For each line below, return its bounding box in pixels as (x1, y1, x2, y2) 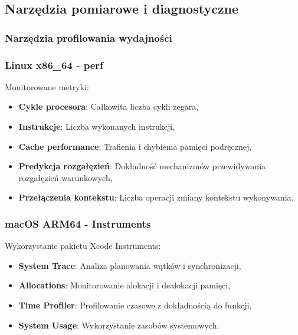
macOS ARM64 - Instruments (5, 216, 151, 231)
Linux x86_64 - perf (5, 57, 103, 72)
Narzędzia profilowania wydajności (5, 30, 172, 45)
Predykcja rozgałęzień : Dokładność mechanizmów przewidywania (18, 160, 266, 172)
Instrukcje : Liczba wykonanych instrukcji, (18, 120, 175, 133)
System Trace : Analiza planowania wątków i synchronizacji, (18, 259, 241, 271)
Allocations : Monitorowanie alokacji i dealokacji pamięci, (18, 279, 231, 291)
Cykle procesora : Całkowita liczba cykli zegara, (18, 100, 199, 113)
